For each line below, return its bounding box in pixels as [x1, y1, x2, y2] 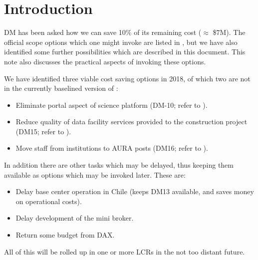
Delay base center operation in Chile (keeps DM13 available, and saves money [15, 186, 254, 197]
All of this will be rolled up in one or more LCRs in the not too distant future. [4, 246, 245, 257]
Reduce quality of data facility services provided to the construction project [15, 116, 248, 127]
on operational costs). [15, 196, 82, 206]
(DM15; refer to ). [15, 126, 71, 136]
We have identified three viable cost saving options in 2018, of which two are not [4, 73, 251, 83]
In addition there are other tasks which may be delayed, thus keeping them [4, 160, 234, 170]
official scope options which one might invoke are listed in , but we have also [4, 36, 238, 47]
